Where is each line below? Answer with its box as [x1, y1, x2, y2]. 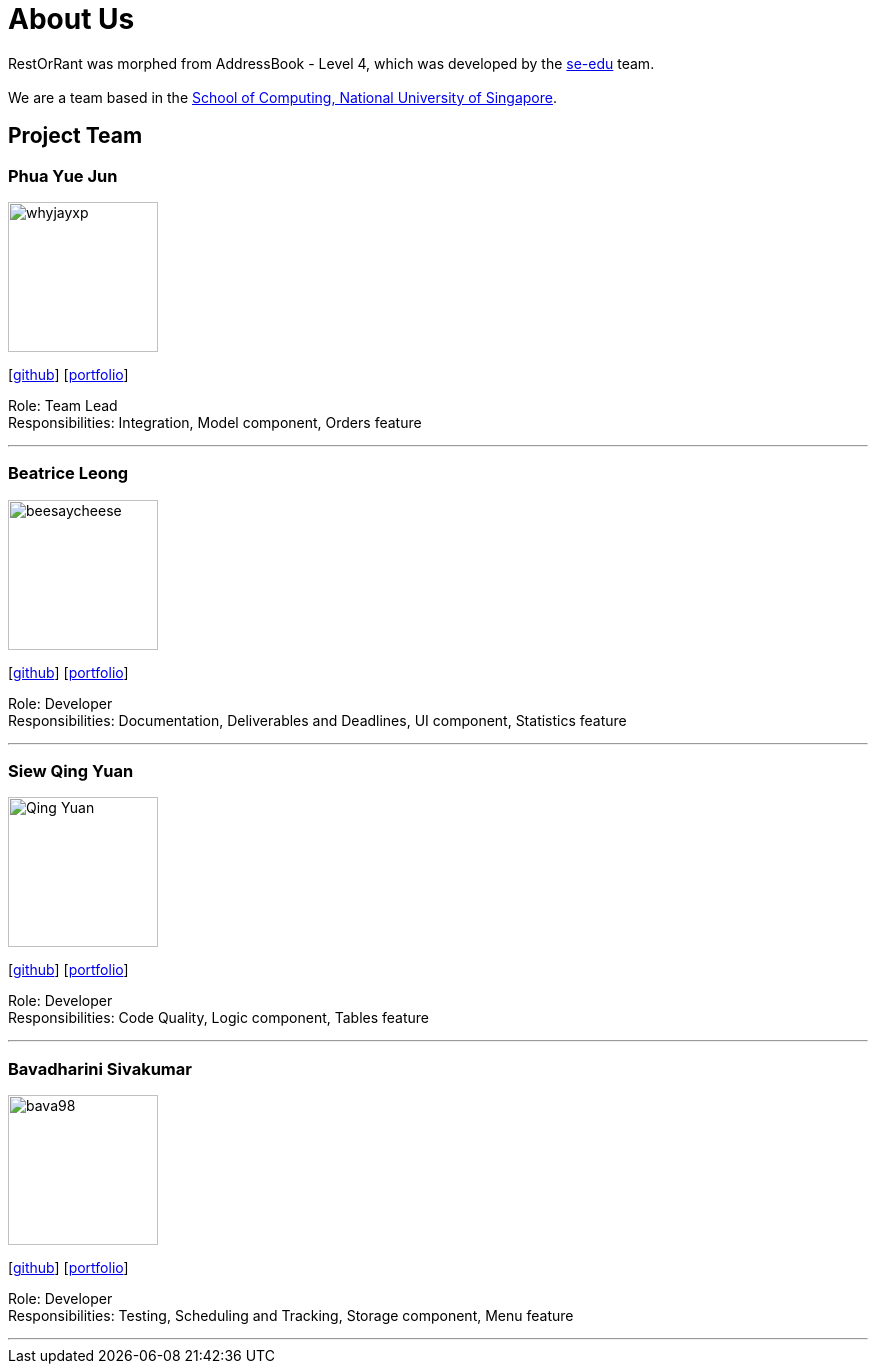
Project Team [8, 123, 143, 149]
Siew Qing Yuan [8, 761, 134, 782]
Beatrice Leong [8, 463, 129, 484]
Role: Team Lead [8, 396, 118, 414]
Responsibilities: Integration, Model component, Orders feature [8, 413, 422, 431]
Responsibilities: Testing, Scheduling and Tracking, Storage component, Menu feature [8, 1307, 574, 1325]
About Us [8, 2, 135, 36]
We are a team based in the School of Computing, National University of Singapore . [8, 88, 558, 106]
